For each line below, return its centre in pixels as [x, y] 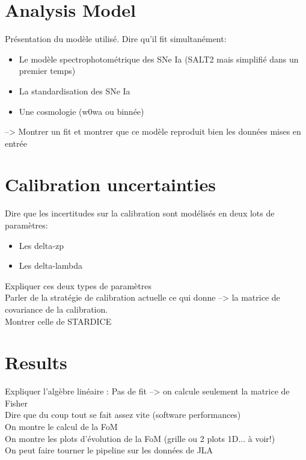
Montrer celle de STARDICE [58, 321]
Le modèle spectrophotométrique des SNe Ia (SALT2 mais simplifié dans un [159, 59]
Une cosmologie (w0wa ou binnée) [81, 111]
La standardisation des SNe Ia [75, 90]
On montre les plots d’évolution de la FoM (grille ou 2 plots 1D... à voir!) [140, 438]
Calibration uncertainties [110, 184]
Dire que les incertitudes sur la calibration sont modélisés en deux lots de [140, 213]
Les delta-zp [41, 245]
